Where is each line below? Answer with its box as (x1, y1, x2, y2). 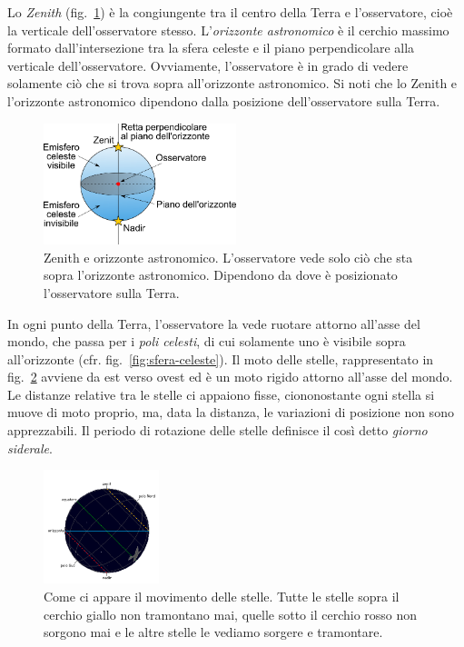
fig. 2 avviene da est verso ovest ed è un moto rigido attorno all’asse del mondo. (7, 367, 453, 386)
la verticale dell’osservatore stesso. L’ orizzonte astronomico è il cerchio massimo (7, 20, 449, 39)
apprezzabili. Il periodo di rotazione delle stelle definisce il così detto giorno (7, 421, 428, 440)
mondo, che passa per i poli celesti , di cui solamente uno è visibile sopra (7, 332, 406, 351)
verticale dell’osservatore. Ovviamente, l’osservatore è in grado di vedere (7, 55, 409, 75)
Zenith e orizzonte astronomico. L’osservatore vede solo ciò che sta (44, 247, 413, 266)
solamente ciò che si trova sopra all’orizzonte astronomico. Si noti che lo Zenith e (7, 74, 458, 93)
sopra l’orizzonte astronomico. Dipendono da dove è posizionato (44, 265, 398, 284)
